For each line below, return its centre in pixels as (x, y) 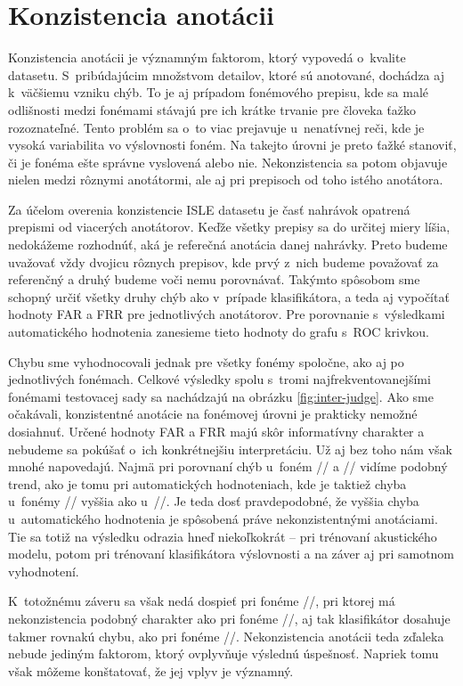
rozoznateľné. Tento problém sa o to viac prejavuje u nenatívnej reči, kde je (216, 127)
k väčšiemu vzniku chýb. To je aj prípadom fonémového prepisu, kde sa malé (219, 92)
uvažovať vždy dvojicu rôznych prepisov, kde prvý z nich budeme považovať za (223, 261)
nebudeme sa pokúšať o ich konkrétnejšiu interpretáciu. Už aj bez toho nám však (230, 449)
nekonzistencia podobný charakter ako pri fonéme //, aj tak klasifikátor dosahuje (229, 618)
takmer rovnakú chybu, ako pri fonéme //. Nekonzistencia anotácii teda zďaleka (226, 636)
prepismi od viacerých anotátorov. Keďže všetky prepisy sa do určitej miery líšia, (229, 227)
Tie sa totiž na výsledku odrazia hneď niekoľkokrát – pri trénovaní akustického (223, 536)
